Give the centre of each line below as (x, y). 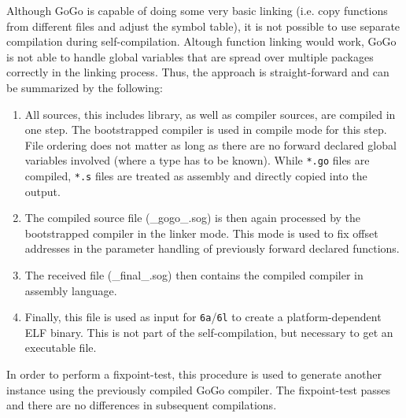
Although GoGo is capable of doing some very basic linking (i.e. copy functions (197, 10)
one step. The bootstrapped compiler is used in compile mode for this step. (206, 129)
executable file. (61, 348)
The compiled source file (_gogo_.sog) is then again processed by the (193, 218)
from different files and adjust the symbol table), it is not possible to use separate (203, 26)
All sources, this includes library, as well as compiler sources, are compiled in (210, 114)
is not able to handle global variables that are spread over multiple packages (190, 56)
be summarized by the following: (85, 87)
